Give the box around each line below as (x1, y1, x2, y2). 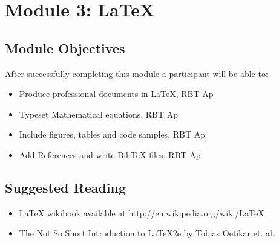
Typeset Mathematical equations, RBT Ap (19, 107, 179, 120)
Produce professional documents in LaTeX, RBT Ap (19, 87, 214, 100)
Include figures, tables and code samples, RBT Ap (19, 128, 205, 141)
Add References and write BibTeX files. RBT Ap (19, 148, 201, 161)
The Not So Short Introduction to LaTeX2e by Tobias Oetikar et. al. (19, 227, 275, 239)
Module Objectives (5, 38, 125, 57)
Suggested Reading (5, 178, 126, 196)
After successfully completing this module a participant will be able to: (5, 67, 268, 79)
